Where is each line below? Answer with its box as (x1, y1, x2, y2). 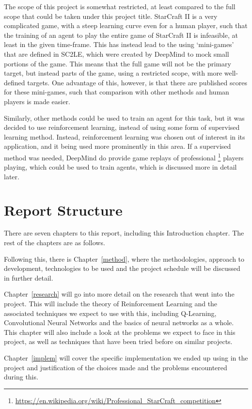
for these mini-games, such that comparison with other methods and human (4, 87, 229, 97)
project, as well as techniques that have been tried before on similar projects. (4, 336, 233, 346)
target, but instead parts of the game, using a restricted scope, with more (4, 68, 222, 78)
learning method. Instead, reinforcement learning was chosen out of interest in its (4, 131, 245, 142)
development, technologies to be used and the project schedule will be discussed (4, 263, 240, 273)
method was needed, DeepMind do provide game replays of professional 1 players (4, 151, 244, 162)
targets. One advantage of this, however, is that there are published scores (27, 77, 247, 87)
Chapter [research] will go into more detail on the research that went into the (4, 289, 235, 299)
